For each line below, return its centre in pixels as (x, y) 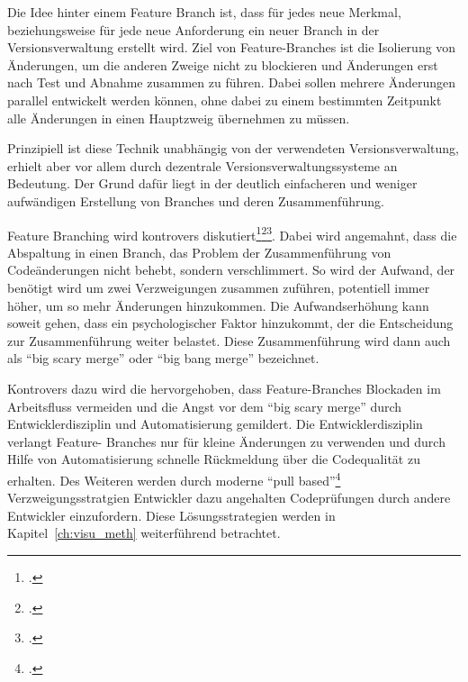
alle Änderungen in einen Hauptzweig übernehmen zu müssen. (179, 118)
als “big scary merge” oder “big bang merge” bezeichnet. (163, 358)
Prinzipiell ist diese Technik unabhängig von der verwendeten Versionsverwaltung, (234, 148)
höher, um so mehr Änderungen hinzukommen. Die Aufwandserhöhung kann (218, 305)
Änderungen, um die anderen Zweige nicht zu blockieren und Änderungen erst (223, 64)
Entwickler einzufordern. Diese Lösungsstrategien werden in (171, 515)
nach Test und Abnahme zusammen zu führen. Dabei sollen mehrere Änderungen (231, 82)
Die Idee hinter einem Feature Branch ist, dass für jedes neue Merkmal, (204, 12)
